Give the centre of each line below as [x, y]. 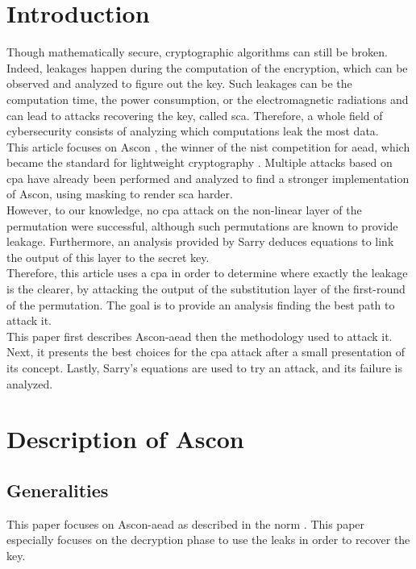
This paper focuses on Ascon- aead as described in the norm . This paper [186, 523]
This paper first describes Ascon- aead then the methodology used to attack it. [200, 336]
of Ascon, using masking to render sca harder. [120, 194]
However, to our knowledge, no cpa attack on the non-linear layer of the [184, 210]
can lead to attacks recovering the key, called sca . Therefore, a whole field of [195, 115]
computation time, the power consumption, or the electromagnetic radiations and [208, 99]
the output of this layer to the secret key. [108, 257]
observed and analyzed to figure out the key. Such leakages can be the [179, 83]
